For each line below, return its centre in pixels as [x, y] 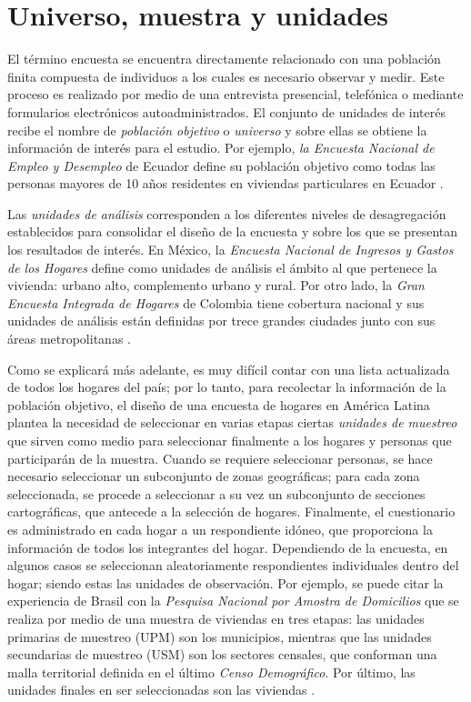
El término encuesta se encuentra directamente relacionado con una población [224, 59]
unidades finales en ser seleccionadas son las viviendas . [161, 690]
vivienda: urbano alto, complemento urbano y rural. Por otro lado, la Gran [216, 285]
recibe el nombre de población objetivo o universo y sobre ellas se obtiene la [217, 130]
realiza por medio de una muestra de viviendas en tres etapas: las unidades [216, 618]
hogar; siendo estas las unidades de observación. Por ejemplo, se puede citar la [225, 582]
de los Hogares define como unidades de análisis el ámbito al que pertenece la [222, 267]
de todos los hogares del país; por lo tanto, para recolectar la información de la [227, 387]
